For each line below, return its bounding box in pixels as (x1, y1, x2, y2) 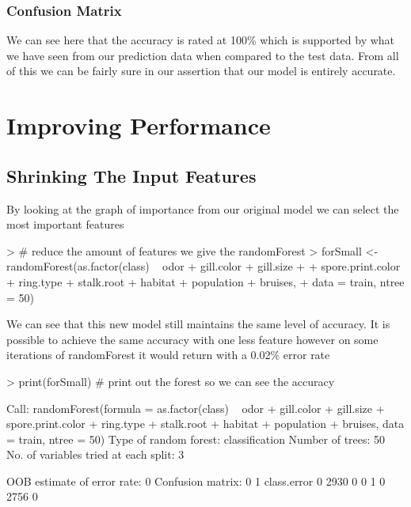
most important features (6, 216, 124, 233)
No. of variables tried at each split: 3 (6, 446, 185, 463)
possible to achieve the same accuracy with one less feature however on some (6, 331, 379, 347)
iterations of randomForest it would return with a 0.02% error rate (6, 346, 330, 363)
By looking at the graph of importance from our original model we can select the (6, 200, 399, 217)
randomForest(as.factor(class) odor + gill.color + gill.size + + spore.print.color (6, 258, 401, 274)
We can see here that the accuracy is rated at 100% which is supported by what (6, 32, 395, 48)
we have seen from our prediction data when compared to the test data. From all (6, 47, 399, 63)
